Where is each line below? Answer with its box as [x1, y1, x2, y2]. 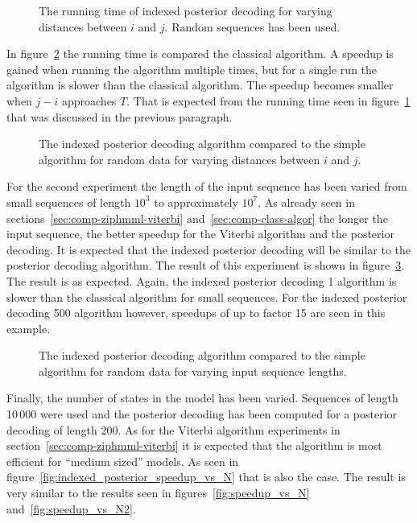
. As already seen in [258, 193, 355, 210]
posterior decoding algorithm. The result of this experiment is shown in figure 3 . [6, 257, 405, 274]
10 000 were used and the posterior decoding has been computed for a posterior [6, 406, 398, 422]
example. [6, 319, 51, 336]
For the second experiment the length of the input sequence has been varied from [6, 178, 407, 195]
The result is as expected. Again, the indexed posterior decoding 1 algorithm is [6, 272, 397, 289]
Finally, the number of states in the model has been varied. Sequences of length [6, 389, 398, 406]
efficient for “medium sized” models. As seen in [6, 452, 239, 469]
